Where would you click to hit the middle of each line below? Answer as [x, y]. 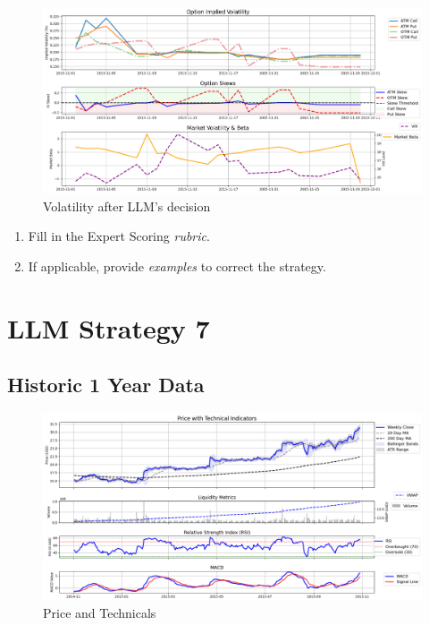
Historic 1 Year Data [106, 385]
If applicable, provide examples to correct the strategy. [177, 265]
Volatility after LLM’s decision [127, 205]
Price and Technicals [100, 613]
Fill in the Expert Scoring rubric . [119, 236]
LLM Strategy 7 [109, 327]
